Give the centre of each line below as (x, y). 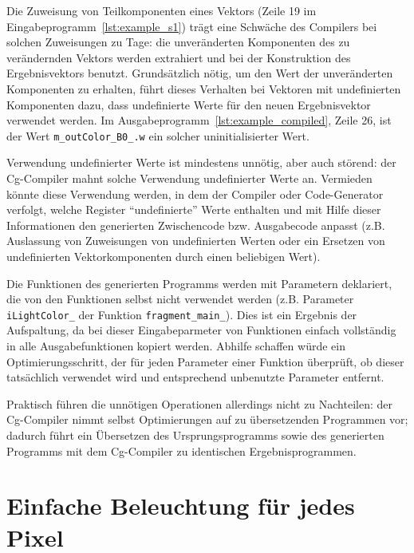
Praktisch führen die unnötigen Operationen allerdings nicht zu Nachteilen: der (199, 403)
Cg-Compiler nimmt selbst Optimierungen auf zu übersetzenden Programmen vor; (207, 419)
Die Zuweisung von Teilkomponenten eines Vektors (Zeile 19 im (162, 10)
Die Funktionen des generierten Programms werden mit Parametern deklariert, (199, 283)
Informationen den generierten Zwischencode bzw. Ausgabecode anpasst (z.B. (196, 225)
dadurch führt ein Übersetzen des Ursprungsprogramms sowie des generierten (195, 434)
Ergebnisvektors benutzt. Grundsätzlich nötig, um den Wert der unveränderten (200, 73)
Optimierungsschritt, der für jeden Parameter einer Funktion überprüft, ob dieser (205, 361)
